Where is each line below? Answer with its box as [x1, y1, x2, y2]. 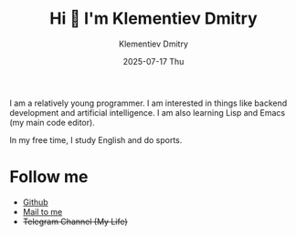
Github [22, 196, 48, 208]
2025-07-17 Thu [122, 56, 185, 67]
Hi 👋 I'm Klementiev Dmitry [49, 8, 258, 29]
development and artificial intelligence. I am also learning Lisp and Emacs [9, 107, 286, 118]
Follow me [9, 167, 89, 188]
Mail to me [22, 206, 63, 217]
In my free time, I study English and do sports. [9, 134, 183, 145]
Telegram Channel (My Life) [22, 216, 128, 227]
